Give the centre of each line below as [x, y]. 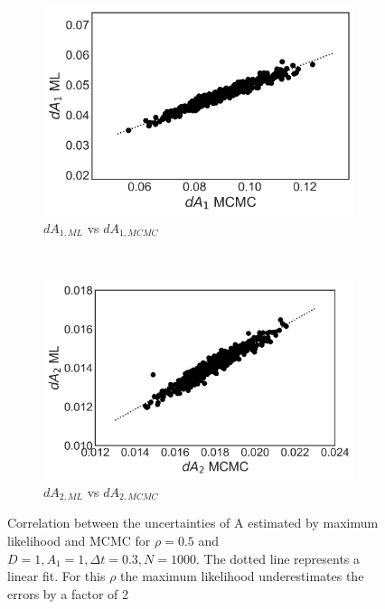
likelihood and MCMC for [79, 540]
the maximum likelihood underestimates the [242, 576]
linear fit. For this [56, 576]
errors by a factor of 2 [68, 593]
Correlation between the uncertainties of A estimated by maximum [193, 523]
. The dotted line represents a [278, 558]
